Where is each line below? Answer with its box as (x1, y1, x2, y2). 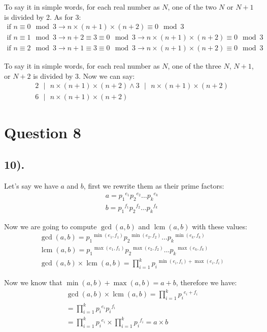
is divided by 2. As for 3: (4, 11, 81, 22)
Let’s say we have (4, 180, 58, 191)
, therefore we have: (176, 277, 237, 288)
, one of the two (168, 2, 217, 12)
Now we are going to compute (4, 221, 97, 231)
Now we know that (4, 277, 62, 288)
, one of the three (168, 61, 221, 71)
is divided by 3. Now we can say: (33, 70, 135, 81)
